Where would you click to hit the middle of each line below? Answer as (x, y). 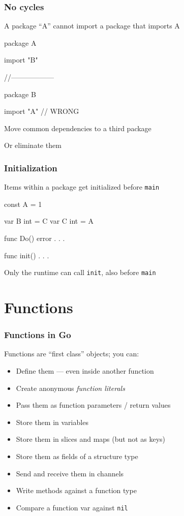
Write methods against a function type (76, 490)
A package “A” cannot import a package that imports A (92, 26)
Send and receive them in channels (70, 473)
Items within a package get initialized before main (82, 187)
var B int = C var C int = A (49, 221)
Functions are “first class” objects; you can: (72, 354)
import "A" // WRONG (42, 111)
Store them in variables (52, 422)
